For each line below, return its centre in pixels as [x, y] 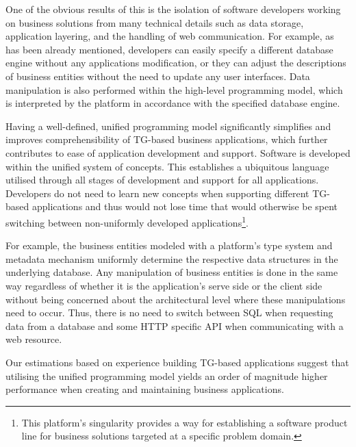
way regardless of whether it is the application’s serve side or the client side [164, 285]
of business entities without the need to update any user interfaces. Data [158, 76]
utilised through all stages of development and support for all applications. [162, 180]
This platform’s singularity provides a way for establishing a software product [185, 422]
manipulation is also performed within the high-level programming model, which [174, 89]
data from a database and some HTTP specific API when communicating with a [175, 325]
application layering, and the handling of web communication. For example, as [170, 36]
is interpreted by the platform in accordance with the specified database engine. [173, 103]
